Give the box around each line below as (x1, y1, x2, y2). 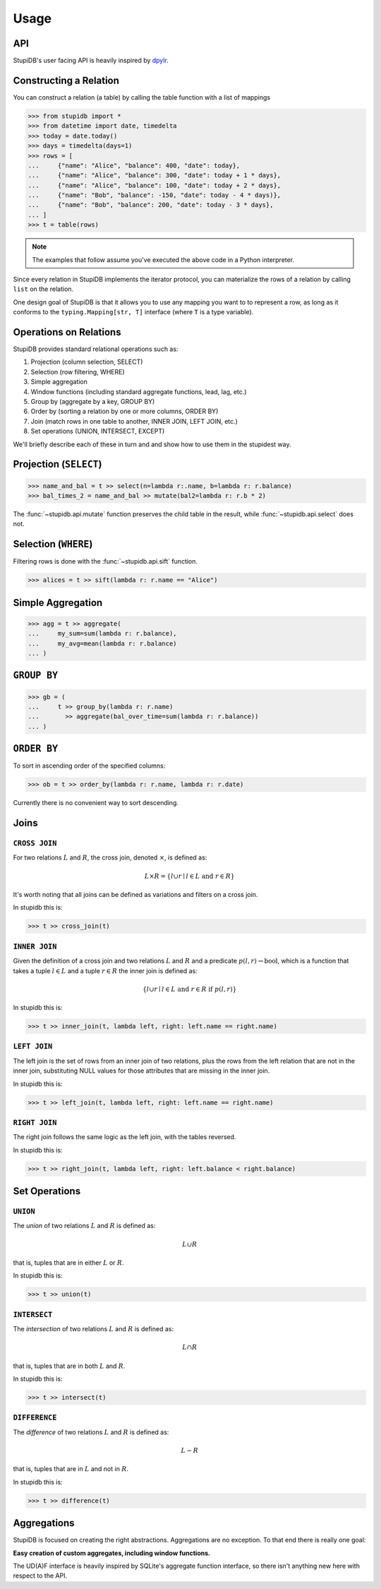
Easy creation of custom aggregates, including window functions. (13, 1549, 211, 1557)
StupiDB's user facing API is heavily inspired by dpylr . (13, 56, 169, 65)
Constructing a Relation (13, 74, 120, 86)
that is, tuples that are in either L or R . (13, 1258, 124, 1267)
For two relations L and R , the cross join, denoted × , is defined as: (13, 853, 207, 862)
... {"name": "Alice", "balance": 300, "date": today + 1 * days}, (28, 172, 282, 179)
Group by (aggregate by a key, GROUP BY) (30, 398, 155, 406)
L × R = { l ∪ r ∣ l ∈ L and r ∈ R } (145, 872, 235, 880)
